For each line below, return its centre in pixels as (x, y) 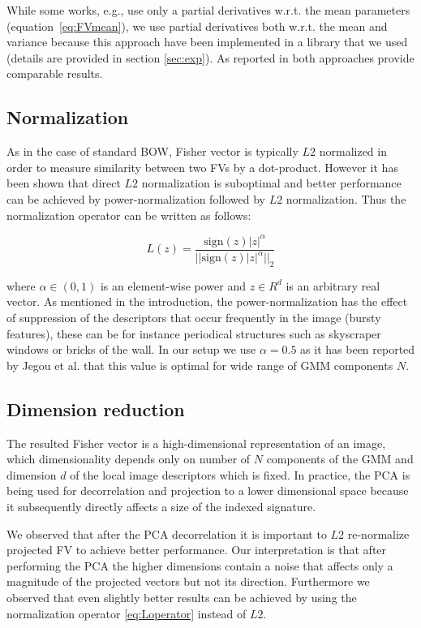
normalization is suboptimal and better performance (271, 183)
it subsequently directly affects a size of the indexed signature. (161, 506)
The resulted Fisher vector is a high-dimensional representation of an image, (196, 443)
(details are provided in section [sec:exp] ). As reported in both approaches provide (210, 57)
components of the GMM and (340, 459)
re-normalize (378, 533)
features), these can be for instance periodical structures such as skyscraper (194, 333)
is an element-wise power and (173, 285)
